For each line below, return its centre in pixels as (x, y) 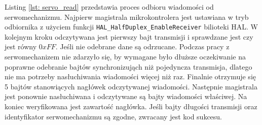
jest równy (21, 46)
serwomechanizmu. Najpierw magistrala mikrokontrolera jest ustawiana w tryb (127, 17)
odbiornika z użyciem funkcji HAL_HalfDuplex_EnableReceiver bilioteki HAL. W (131, 27)
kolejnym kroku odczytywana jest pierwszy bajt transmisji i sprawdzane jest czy (129, 36)
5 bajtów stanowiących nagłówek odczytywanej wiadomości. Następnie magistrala (131, 86)
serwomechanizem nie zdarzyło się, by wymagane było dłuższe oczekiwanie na (125, 57)
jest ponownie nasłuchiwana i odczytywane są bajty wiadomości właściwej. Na (126, 96)
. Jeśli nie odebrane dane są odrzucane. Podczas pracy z (142, 46)
